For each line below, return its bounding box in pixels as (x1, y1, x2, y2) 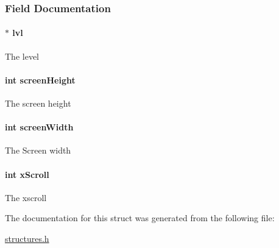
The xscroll (5, 191, 47, 204)
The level (5, 49, 39, 62)
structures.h (5, 232, 49, 244)
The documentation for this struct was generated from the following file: (5, 211, 275, 224)
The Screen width (5, 144, 71, 157)
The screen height (5, 97, 71, 110)
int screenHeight (5, 73, 76, 86)
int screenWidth (5, 121, 74, 133)
